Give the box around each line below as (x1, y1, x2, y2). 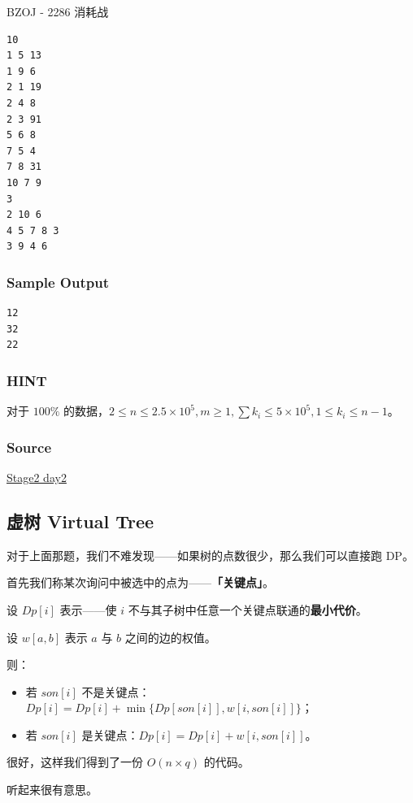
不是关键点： (81, 683, 150, 700)
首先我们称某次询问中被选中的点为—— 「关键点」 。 (7, 574, 274, 591)
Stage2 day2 (7, 468, 67, 485)
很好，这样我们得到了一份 (7, 753, 143, 770)
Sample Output (7, 271, 109, 292)
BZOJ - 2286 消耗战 (7, 3, 109, 20)
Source (7, 436, 52, 457)
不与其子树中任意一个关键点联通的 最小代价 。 (128, 601, 367, 618)
